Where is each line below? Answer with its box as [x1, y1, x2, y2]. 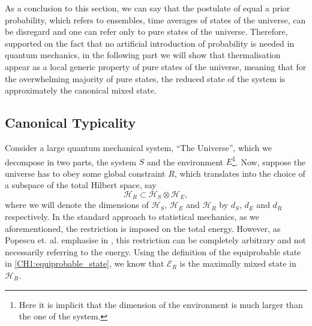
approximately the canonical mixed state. [5, 84, 157, 96]
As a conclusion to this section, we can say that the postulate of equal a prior [5, 2, 290, 14]
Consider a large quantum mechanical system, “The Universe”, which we [5, 141, 272, 153]
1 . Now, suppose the [232, 153, 306, 168]
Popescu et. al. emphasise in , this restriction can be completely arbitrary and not [5, 234, 307, 246]
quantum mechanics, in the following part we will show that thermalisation [5, 49, 281, 61]
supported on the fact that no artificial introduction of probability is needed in [5, 37, 295, 49]
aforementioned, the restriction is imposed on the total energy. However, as [5, 222, 281, 234]
